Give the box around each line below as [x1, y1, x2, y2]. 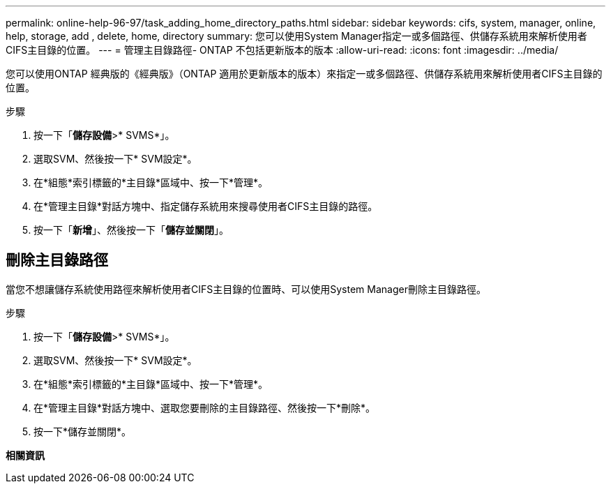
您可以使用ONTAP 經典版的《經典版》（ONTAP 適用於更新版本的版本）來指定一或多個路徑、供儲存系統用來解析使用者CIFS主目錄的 [6, 68, 603, 80]
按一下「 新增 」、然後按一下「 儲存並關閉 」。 [33, 224, 229, 236]
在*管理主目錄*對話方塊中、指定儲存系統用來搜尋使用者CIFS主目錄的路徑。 [33, 200, 378, 212]
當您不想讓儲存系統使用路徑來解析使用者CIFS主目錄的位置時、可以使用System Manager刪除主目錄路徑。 [6, 283, 486, 295]
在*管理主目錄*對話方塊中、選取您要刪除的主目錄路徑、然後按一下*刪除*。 [33, 401, 376, 414]
